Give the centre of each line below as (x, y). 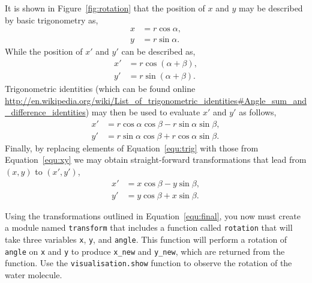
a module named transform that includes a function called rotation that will (149, 227)
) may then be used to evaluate (143, 112)
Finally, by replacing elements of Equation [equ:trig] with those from (132, 148)
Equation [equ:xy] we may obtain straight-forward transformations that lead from (156, 160)
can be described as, (158, 51)
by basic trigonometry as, (52, 20)
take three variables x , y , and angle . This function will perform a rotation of (146, 239)
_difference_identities (45, 112)
